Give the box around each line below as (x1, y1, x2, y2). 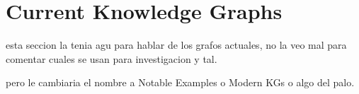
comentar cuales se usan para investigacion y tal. (6, 51, 217, 66)
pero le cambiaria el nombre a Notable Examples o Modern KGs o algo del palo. (6, 75, 355, 90)
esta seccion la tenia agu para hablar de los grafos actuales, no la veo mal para (6, 37, 347, 52)
